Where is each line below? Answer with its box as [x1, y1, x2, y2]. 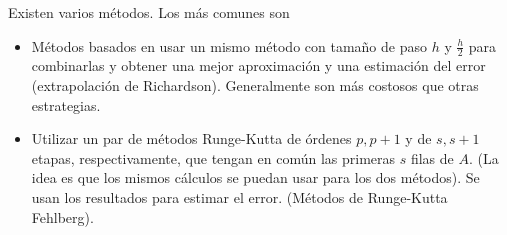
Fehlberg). [31, 206, 94, 227]
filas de [410, 147, 454, 168]
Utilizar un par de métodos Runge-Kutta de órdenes [31, 128, 352, 149]
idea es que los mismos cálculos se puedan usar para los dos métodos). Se [31, 167, 480, 188]
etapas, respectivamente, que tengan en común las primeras [31, 147, 396, 168]
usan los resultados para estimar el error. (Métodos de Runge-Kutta [31, 186, 448, 207]
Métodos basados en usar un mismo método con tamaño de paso [31, 35, 427, 56]
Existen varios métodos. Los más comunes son [8, 2, 290, 22]
